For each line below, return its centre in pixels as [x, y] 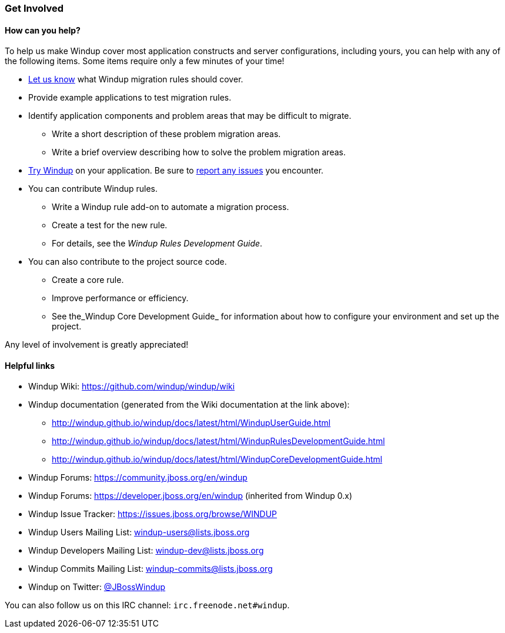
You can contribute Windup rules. [93, 189]
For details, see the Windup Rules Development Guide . [157, 244]
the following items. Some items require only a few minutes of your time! [145, 61]
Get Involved [34, 8]
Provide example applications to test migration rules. [130, 98]
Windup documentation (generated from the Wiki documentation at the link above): [189, 405]
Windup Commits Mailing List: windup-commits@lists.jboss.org [151, 569]
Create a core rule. [88, 280]
